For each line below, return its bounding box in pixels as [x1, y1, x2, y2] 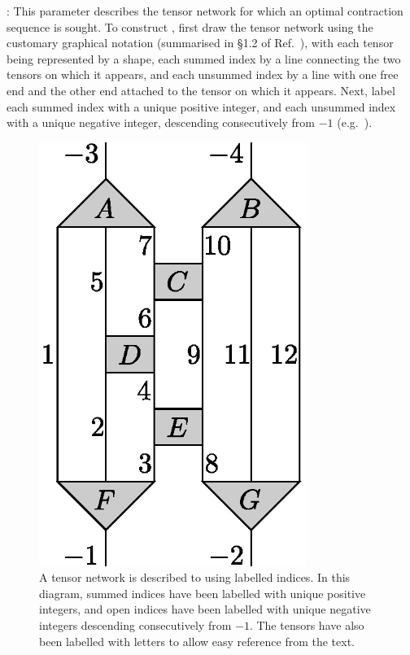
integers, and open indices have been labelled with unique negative [39, 600, 371, 618]
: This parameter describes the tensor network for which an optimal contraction [7, 2, 403, 19]
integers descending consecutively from [39, 616, 232, 633]
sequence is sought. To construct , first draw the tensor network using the [7, 18, 373, 35]
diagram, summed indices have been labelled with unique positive [39, 584, 366, 601]
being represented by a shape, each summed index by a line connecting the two [7, 50, 401, 67]
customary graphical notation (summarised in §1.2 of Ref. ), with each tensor [7, 34, 394, 51]
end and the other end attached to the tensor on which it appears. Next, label [7, 81, 395, 98]
